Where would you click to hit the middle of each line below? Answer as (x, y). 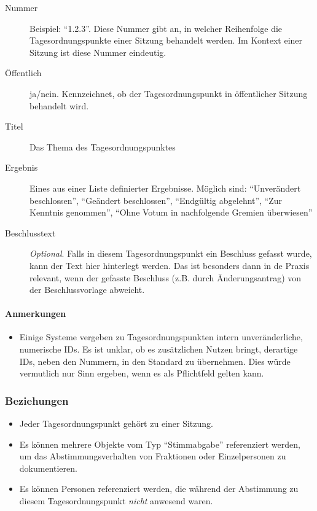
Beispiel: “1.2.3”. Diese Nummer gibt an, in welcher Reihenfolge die (156, 28)
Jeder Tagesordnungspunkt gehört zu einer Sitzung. (116, 423)
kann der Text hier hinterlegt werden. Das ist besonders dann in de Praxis (170, 265)
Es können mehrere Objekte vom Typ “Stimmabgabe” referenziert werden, (160, 444)
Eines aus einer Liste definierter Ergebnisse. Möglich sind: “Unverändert (165, 188)
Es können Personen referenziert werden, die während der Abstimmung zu (159, 489)
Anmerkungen (36, 314)
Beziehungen (37, 400)
